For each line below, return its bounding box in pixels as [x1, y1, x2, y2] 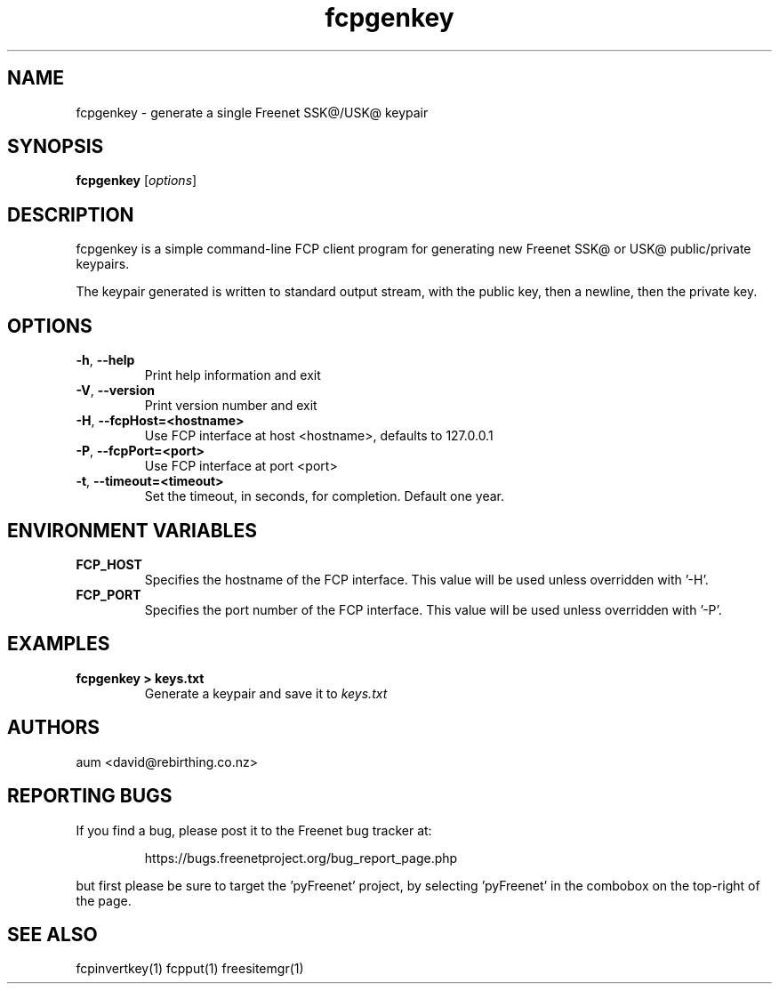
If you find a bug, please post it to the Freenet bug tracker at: [76, 822, 432, 838]
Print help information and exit [144, 367, 321, 383]
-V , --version [76, 383, 155, 399]
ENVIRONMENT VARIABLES [7, 519, 257, 542]
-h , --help [76, 352, 135, 368]
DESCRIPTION [7, 203, 134, 226]
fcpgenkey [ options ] [76, 173, 197, 189]
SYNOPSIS [7, 135, 104, 158]
